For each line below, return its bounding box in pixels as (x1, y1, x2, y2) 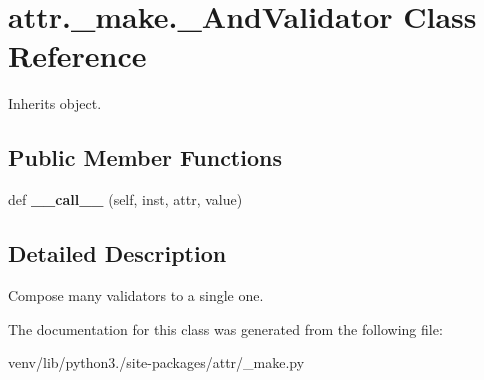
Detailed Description (8, 238, 227, 269)
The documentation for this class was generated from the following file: (8, 318, 443, 339)
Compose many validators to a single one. (8, 284, 264, 305)
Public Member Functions (8, 142, 282, 173)
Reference (8, 35, 147, 76)
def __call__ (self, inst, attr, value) (8, 189, 243, 210)
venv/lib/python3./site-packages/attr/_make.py (8, 352, 305, 373)
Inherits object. (8, 93, 102, 114)
